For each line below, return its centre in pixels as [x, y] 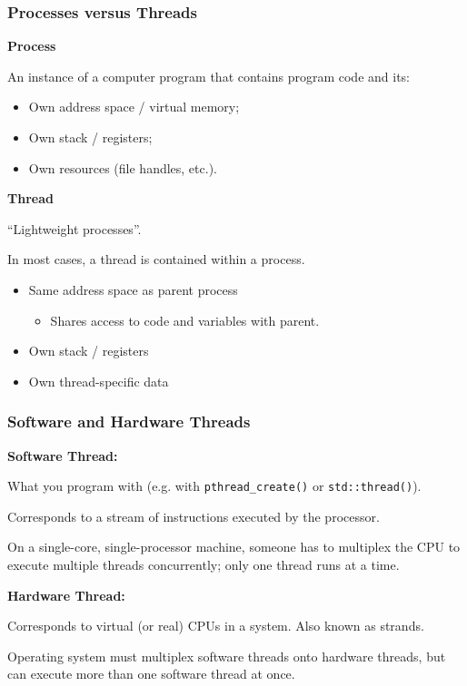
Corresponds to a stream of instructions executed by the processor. [194, 516]
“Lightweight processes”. [75, 228]
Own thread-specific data [99, 381]
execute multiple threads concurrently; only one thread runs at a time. [204, 564]
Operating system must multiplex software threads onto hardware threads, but [227, 656]
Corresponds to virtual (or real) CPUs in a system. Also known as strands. [216, 626]
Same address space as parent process [133, 289]
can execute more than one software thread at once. [151, 674]
